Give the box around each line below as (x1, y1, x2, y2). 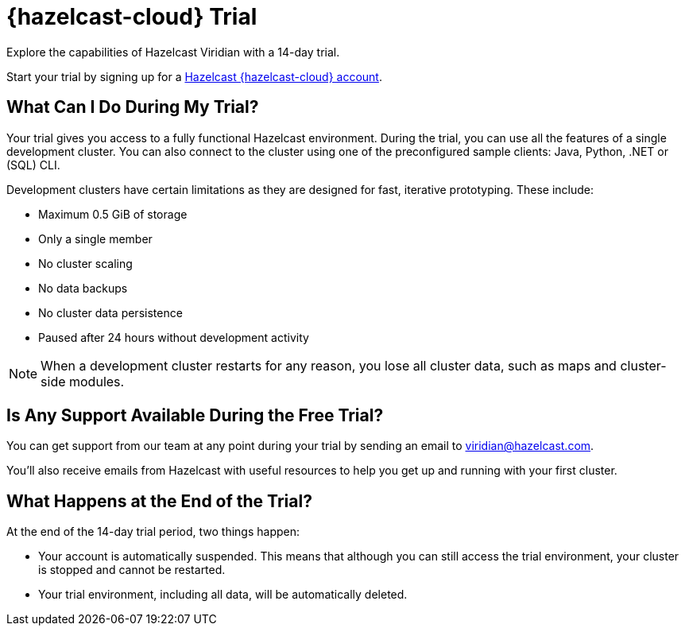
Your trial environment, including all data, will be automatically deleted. (38, 587, 408, 602)
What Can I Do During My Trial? (6, 97, 259, 118)
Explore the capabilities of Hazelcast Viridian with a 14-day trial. (6, 45, 340, 59)
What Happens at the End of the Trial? (6, 490, 312, 511)
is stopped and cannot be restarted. (38, 563, 226, 577)
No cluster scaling (38, 256, 133, 270)
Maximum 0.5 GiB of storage (38, 207, 188, 221)
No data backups (38, 281, 128, 295)
